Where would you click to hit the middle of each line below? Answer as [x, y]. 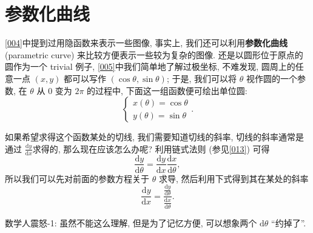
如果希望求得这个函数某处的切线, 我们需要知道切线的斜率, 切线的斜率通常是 [155, 137]
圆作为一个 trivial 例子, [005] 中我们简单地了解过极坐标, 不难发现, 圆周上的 [150, 66]
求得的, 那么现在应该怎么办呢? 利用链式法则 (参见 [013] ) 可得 [151, 148]
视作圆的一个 [271, 78]
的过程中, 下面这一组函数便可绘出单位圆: [167, 90]
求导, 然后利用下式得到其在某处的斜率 [234, 178]
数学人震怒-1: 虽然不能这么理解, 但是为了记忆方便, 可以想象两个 [131, 222]
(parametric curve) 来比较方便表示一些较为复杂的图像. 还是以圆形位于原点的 [154, 54]
